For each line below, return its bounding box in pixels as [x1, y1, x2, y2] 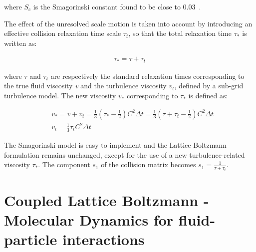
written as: [4, 37, 37, 48]
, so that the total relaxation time [128, 28, 232, 38]
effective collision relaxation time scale [4, 28, 121, 38]
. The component [38, 159, 90, 170]
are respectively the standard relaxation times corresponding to [50, 70, 245, 81]
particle [4, 229, 57, 250]
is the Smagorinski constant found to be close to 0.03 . [33, 1, 201, 11]
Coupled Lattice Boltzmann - [4, 190, 209, 210]
